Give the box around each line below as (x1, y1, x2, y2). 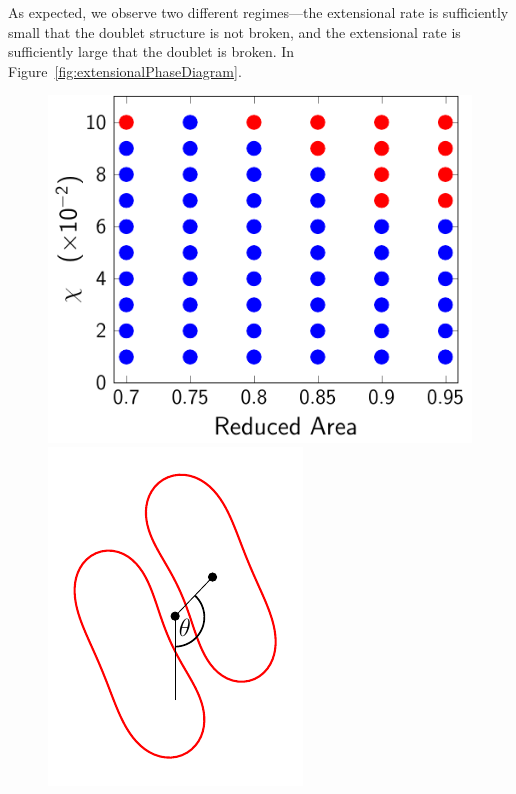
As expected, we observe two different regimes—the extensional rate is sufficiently (8, 2, 509, 22)
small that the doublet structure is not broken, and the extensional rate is (8, 21, 461, 42)
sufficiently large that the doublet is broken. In (8, 41, 295, 62)
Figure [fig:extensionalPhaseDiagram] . (8, 60, 242, 81)
